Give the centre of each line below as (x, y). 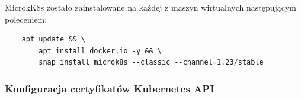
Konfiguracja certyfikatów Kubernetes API (110, 88)
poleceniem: (26, 19)
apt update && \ (54, 39)
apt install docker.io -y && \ (100, 51)
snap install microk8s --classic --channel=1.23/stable (151, 63)
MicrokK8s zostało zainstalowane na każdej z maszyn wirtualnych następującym (151, 7)
